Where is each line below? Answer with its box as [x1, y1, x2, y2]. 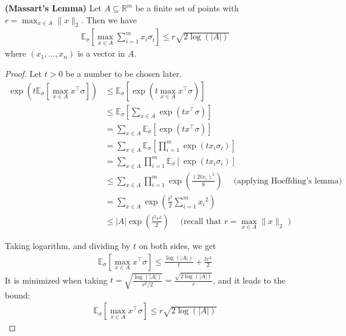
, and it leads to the [213, 273, 286, 286]
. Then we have [81, 13, 137, 26]
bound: [5, 288, 30, 301]
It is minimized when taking [5, 273, 107, 286]
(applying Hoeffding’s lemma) [233, 176, 342, 185]
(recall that [180, 217, 222, 226]
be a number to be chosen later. [66, 67, 182, 80]
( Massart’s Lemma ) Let [5, 2, 102, 14]
